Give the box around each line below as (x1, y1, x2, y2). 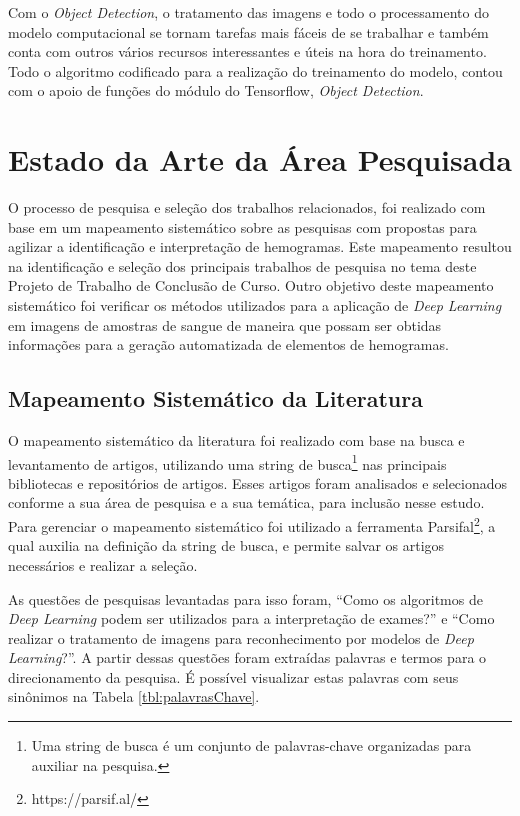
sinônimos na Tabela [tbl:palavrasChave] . (8, 686, 260, 707)
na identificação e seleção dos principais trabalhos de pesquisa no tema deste (8, 255, 477, 276)
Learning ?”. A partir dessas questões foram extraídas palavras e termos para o (8, 647, 487, 668)
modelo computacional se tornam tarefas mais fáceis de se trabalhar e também (8, 21, 489, 42)
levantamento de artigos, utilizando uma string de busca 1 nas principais (8, 450, 447, 474)
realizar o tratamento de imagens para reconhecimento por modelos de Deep (8, 627, 474, 648)
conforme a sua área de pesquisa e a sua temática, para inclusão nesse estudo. (8, 492, 485, 513)
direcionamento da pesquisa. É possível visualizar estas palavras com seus (8, 666, 459, 687)
